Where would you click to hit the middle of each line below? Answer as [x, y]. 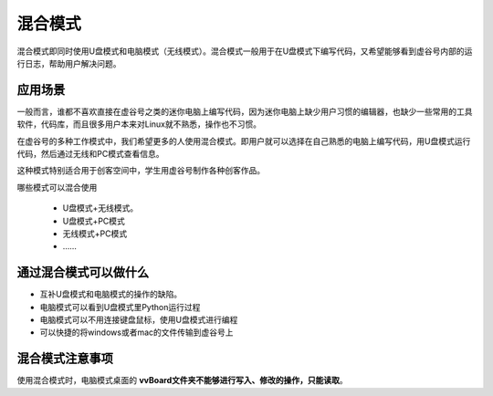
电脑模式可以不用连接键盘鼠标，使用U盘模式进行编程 [139, 320]
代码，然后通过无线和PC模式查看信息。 [90, 154]
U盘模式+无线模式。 [100, 208]
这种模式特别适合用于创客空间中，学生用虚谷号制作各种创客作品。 [141, 171]
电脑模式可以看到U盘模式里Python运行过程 [120, 307]
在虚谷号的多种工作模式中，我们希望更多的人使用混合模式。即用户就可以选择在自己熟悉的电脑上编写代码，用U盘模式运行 [244, 141]
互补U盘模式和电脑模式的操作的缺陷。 [111, 294]
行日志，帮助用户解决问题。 [69, 63]
